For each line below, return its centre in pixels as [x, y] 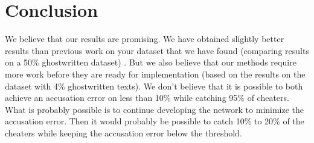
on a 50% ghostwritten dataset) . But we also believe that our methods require [151, 62]
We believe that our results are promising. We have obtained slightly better [145, 39]
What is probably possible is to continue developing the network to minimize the [155, 109]
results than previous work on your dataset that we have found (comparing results [157, 50]
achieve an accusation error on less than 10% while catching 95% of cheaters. [147, 98]
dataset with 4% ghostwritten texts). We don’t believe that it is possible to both [154, 86]
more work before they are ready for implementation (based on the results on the [155, 74]
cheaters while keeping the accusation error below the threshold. [123, 132]
